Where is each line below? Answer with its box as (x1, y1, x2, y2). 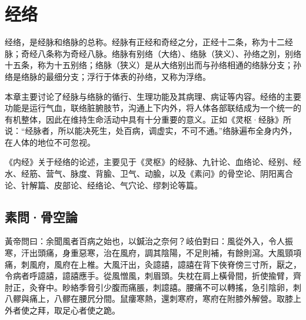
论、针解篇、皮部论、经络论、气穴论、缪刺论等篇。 (5, 178, 202, 191)
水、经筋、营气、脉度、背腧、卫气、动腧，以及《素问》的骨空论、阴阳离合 (5, 167, 293, 180)
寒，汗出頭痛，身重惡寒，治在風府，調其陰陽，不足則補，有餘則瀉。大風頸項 (5, 247, 301, 259)
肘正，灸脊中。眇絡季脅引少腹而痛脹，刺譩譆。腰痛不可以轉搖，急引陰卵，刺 (5, 281, 301, 293)
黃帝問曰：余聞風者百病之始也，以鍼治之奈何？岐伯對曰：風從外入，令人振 (5, 235, 293, 247)
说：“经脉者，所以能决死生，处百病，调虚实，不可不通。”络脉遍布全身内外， (5, 124, 297, 137)
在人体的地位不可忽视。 (5, 136, 95, 148)
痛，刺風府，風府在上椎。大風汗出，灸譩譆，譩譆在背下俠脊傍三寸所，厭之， (5, 258, 301, 270)
